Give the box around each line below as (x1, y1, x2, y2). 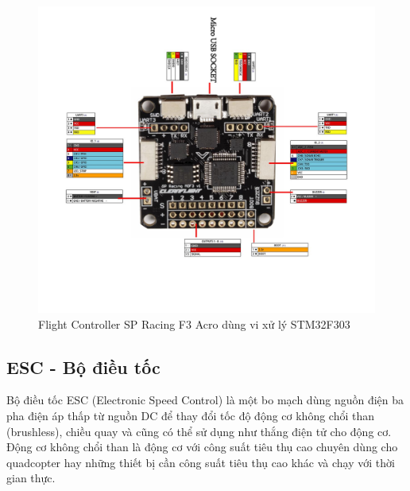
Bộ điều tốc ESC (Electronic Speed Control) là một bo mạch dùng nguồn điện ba (6, 392, 404, 408)
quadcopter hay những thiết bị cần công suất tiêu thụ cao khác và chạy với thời (6, 454, 395, 470)
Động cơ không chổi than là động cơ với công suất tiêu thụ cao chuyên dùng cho (6, 438, 398, 455)
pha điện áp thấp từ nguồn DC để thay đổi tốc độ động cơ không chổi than (6, 407, 375, 424)
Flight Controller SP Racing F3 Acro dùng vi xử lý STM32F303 (38, 315, 350, 332)
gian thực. (6, 470, 56, 486)
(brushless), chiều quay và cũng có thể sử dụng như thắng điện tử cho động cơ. (6, 423, 392, 439)
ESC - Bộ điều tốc (6, 354, 161, 379)
